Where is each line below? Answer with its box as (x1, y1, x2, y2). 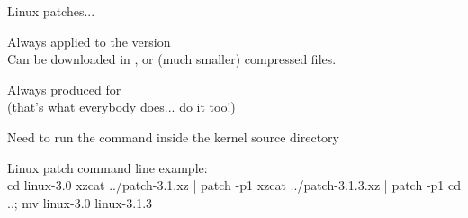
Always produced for (7, 79, 121, 98)
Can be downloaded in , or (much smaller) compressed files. (7, 50, 337, 68)
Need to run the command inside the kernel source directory (7, 127, 339, 146)
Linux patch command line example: (7, 158, 208, 177)
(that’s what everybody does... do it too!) (7, 97, 236, 116)
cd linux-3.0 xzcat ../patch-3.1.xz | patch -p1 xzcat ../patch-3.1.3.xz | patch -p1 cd (7, 176, 461, 195)
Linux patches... (7, 2, 95, 20)
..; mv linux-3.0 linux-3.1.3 (7, 193, 153, 212)
